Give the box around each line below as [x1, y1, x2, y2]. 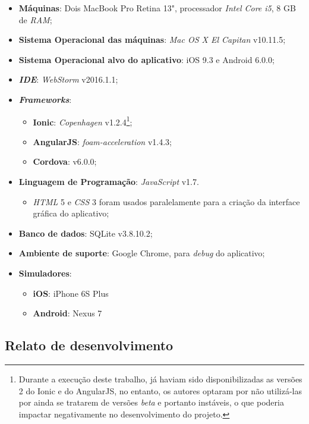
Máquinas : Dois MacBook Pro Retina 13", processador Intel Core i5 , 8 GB [18, 2, 296, 14]
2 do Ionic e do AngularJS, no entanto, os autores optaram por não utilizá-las [18, 384, 302, 397]
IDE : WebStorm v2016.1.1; [18, 73, 118, 86]
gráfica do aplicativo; [33, 207, 109, 219]
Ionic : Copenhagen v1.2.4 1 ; [33, 114, 133, 128]
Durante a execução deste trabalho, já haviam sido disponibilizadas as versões [18, 372, 302, 385]
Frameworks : [18, 93, 72, 105]
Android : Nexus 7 [33, 307, 102, 319]
